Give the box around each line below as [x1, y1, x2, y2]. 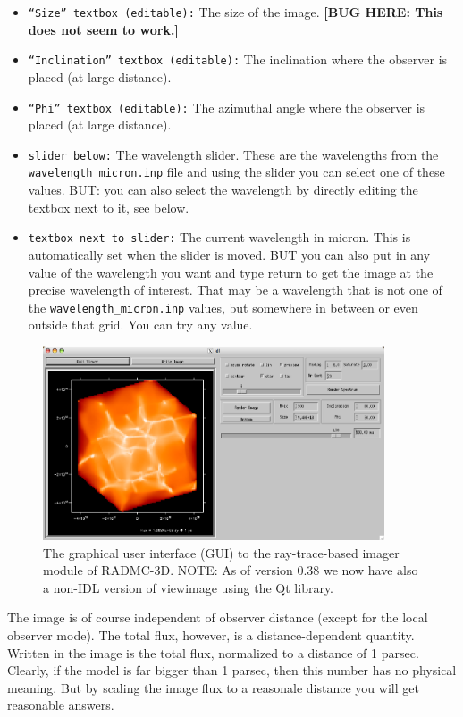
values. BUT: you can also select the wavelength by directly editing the [28, 180, 418, 199]
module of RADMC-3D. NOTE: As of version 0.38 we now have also [43, 561, 418, 579]
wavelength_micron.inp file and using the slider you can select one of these [28, 163, 445, 181]
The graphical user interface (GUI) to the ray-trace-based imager [43, 543, 400, 562]
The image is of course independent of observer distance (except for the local [7, 608, 428, 627]
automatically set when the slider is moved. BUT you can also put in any [28, 245, 431, 263]
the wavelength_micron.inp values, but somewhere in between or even [28, 297, 418, 316]
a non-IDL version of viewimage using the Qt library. [43, 578, 334, 596]
